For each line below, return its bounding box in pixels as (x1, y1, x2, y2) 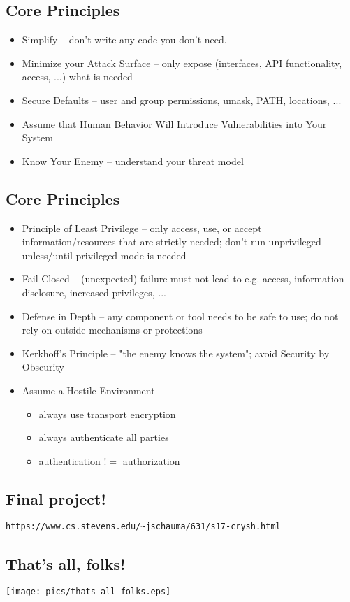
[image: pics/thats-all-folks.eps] (6, 587, 171, 597)
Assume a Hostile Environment (22, 382, 155, 397)
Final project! (6, 487, 106, 509)
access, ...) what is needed (22, 69, 133, 84)
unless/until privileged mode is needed (22, 248, 187, 262)
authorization (122, 453, 180, 468)
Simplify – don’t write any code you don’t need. (22, 32, 227, 47)
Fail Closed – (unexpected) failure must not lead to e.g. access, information (22, 271, 344, 286)
